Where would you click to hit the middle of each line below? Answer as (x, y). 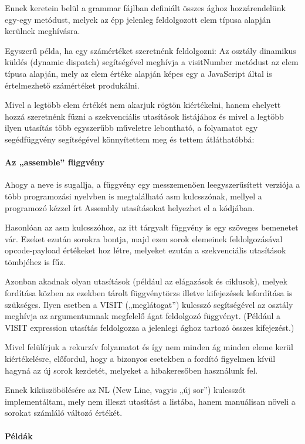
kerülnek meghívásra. (43, 31)
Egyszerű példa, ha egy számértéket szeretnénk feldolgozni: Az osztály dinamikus (150, 50)
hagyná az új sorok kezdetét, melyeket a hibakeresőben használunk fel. (131, 370)
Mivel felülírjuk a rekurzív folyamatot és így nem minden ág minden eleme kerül (149, 347)
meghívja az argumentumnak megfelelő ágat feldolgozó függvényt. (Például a (143, 316)
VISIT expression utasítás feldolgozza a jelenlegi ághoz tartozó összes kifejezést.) (150, 327)
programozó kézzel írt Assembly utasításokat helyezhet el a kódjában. (130, 207)
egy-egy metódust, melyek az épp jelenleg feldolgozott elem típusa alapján (138, 19)
